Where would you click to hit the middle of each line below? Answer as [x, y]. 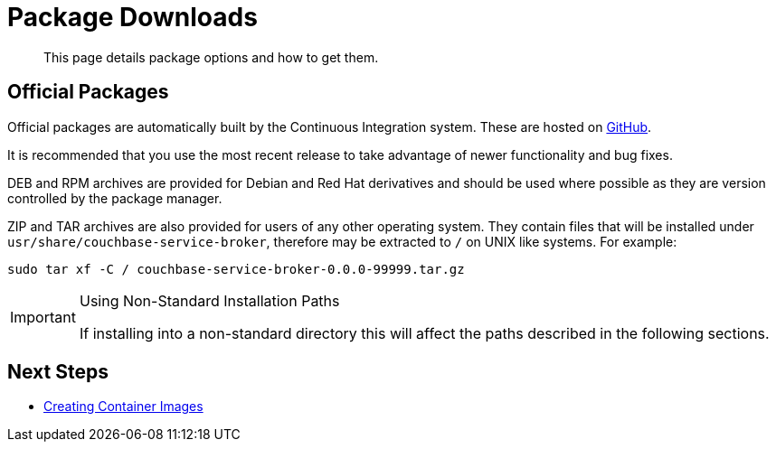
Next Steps [58, 372]
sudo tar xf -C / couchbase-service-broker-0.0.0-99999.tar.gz [236, 269]
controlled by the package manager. [115, 198]
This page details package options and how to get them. [211, 57]
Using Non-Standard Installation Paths [209, 300]
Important [43, 317]
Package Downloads [132, 17]
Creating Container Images [123, 407]
